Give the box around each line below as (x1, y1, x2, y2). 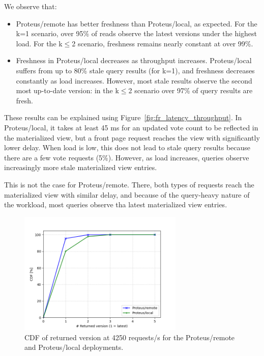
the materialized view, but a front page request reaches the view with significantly (4, 132, 260, 143)
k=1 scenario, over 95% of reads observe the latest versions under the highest (16, 28, 257, 39)
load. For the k (16, 38, 63, 48)
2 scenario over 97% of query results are (128, 85, 253, 96)
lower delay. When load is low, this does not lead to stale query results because (4, 142, 251, 153)
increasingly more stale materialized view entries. (4, 162, 157, 173)
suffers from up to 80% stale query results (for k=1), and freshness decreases (16, 65, 255, 75)
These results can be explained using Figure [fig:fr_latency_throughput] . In (4, 112, 242, 123)
